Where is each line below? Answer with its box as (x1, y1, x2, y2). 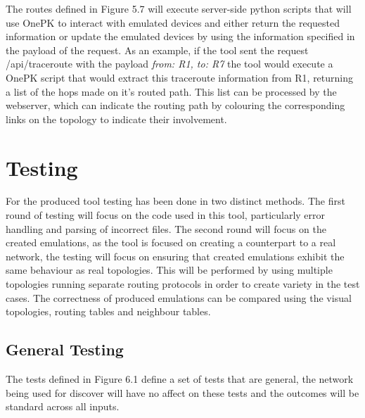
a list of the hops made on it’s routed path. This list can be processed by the (6, 84, 337, 99)
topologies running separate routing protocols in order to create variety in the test (6, 277, 360, 291)
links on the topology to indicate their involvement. (6, 111, 227, 126)
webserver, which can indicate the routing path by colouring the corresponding (6, 98, 345, 113)
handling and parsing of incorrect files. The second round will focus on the (6, 221, 326, 236)
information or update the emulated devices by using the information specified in (6, 29, 355, 44)
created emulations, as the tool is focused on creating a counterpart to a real (6, 235, 336, 250)
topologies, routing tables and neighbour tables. (6, 304, 211, 319)
